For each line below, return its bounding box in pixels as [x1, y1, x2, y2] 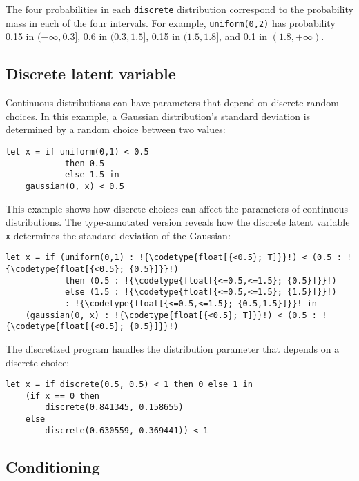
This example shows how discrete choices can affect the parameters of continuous [6, 201, 349, 215]
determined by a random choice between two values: [6, 122, 226, 137]
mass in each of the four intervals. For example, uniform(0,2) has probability [6, 15, 336, 30]
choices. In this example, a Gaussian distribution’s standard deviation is [6, 108, 311, 123]
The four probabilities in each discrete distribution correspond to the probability [6, 2, 353, 16]
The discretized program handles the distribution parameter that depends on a [6, 341, 340, 355]
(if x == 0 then [25, 391, 100, 401]
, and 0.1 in [219, 29, 268, 43]
